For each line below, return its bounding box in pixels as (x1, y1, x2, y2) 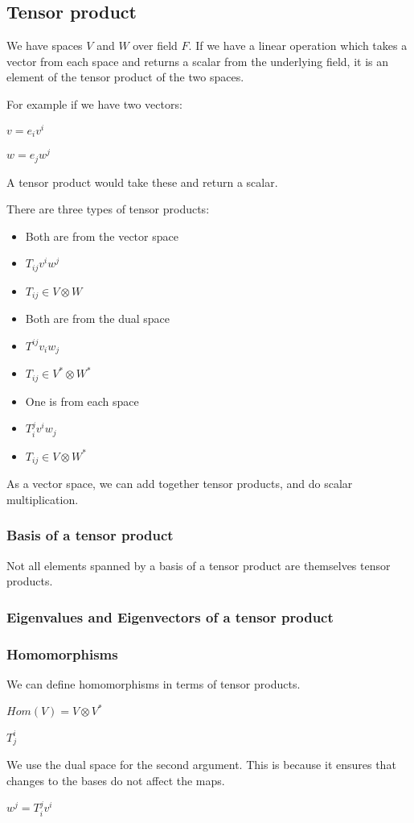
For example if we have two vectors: (6, 95, 182, 112)
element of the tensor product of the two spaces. (6, 68, 244, 85)
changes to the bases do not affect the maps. (6, 771, 225, 788)
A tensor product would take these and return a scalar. (6, 173, 278, 190)
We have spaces (6, 37, 83, 54)
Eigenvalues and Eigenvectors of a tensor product (6, 606, 334, 627)
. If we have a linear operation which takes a (188, 37, 408, 54)
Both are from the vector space (25, 227, 178, 244)
